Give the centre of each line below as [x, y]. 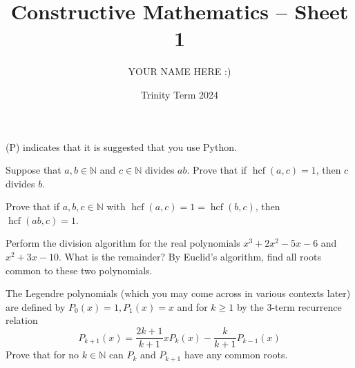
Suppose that [33, 170]
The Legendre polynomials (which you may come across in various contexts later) [178, 293]
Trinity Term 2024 [180, 94]
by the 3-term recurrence [289, 306]
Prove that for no [42, 355]
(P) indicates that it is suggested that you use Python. [121, 146]
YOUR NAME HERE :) [180, 71]
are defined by [36, 306]
